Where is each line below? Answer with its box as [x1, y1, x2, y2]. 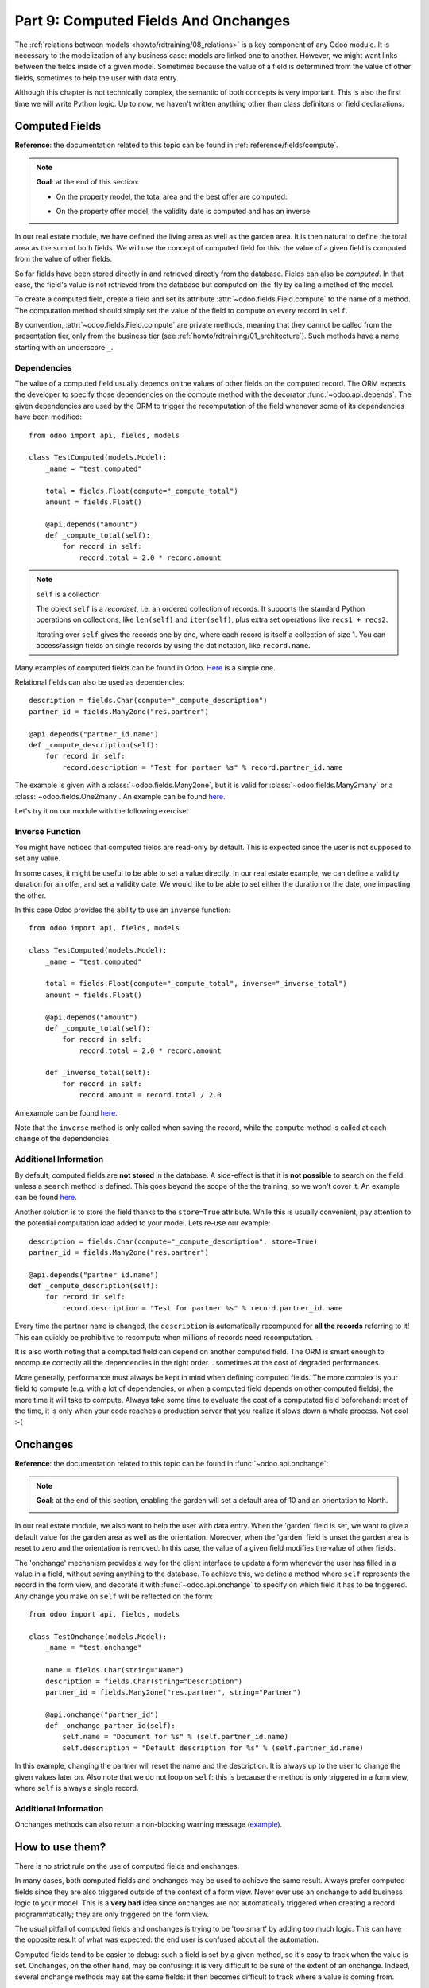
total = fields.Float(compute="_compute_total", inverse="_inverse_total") [44, 979, 347, 988]
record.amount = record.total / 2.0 [79, 1090, 222, 1100]
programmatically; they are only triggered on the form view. [14, 1909, 210, 1919]
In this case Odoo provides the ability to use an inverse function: [14, 905, 231, 914]
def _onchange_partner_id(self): [44, 1722, 176, 1730]
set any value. [14, 853, 61, 863]
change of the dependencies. [14, 1134, 111, 1143]
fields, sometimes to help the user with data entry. [14, 72, 179, 83]
